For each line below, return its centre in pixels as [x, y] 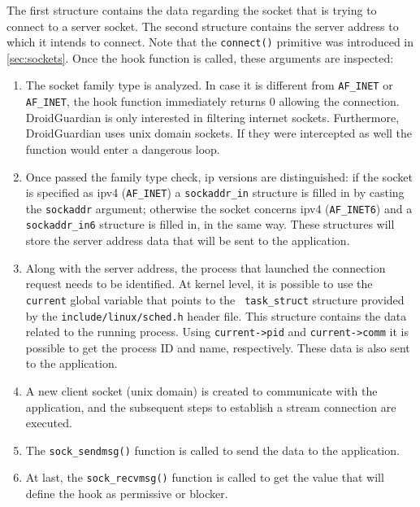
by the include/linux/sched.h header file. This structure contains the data [216, 315]
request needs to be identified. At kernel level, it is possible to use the [199, 284]
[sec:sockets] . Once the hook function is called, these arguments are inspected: [200, 57]
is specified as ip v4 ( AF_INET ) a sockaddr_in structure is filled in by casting [215, 192]
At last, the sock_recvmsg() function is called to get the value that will [205, 477]
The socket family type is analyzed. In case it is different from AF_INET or [209, 85]
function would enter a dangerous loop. [123, 149]
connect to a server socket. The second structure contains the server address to [203, 26]
